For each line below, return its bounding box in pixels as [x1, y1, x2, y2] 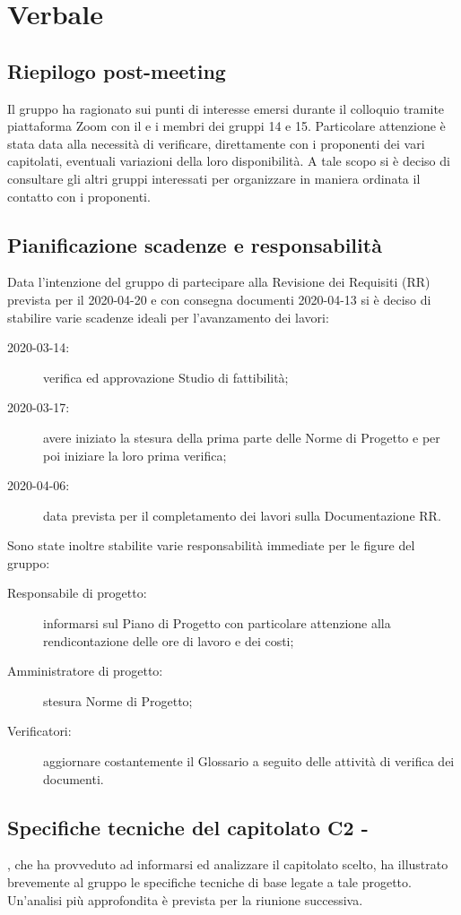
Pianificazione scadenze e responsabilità [7, 230, 382, 258]
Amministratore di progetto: [7, 661, 163, 680]
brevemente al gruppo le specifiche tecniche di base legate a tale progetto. [7, 873, 412, 892]
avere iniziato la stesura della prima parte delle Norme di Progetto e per [43, 427, 440, 446]
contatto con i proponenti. [7, 186, 151, 205]
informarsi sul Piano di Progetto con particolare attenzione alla [43, 614, 391, 633]
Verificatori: [7, 721, 72, 740]
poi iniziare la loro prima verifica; [43, 445, 227, 464]
